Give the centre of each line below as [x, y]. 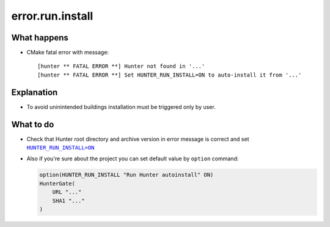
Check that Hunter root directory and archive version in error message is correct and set [138, 139]
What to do [33, 125]
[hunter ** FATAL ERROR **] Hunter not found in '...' [121, 66]
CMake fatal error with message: [68, 53]
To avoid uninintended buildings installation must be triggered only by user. [121, 106]
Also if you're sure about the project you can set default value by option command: [133, 158]
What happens [40, 38]
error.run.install [52, 16]
